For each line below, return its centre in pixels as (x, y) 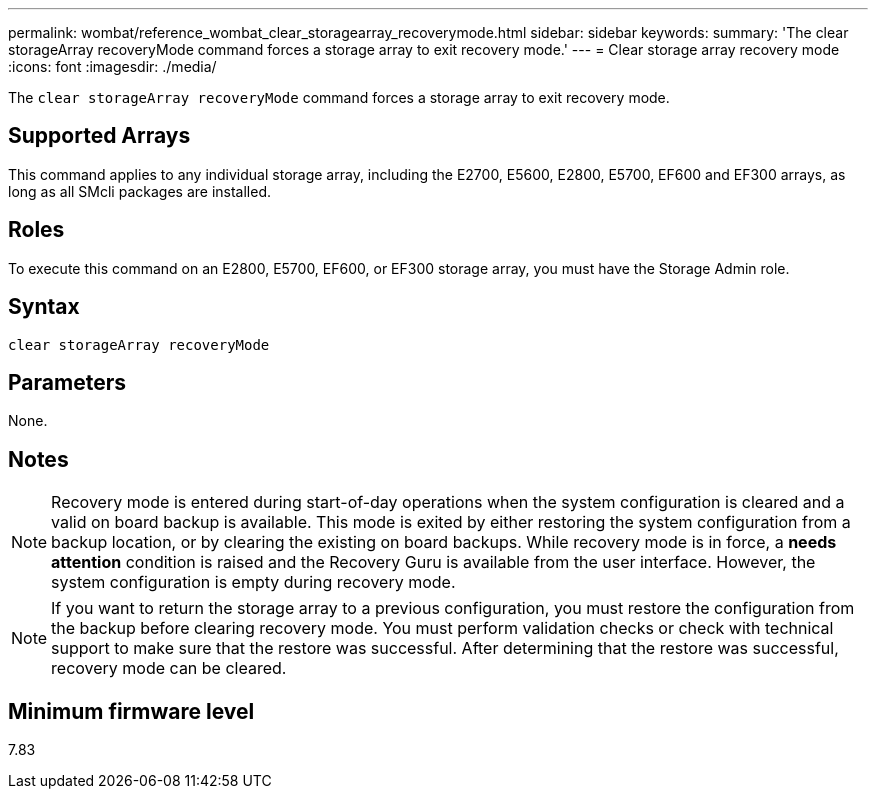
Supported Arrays (99, 136)
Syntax (44, 307)
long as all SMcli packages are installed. (139, 191)
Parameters (67, 382)
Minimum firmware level (131, 711)
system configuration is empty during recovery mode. (253, 582)
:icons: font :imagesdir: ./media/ (112, 66)
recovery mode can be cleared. (169, 668)
